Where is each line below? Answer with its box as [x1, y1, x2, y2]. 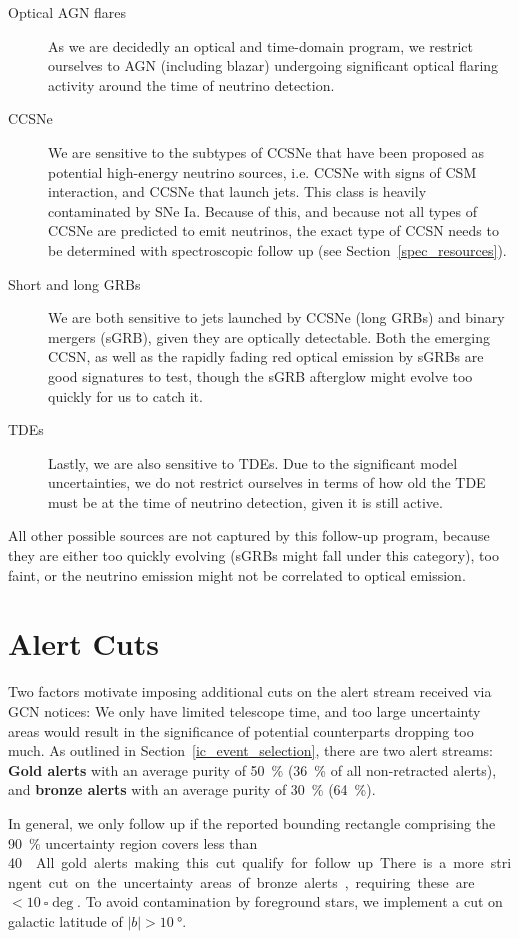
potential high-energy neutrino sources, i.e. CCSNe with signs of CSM [48, 161, 477, 182]
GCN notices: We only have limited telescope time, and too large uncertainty [8, 700, 481, 721]
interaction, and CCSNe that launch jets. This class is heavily [48, 181, 427, 202]
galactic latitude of [8, 910, 123, 931]
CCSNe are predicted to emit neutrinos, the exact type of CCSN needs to [48, 220, 499, 241]
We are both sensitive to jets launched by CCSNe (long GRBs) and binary [48, 307, 505, 328]
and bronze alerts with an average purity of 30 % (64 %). [8, 779, 376, 800]
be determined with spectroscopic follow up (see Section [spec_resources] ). [48, 239, 507, 260]
